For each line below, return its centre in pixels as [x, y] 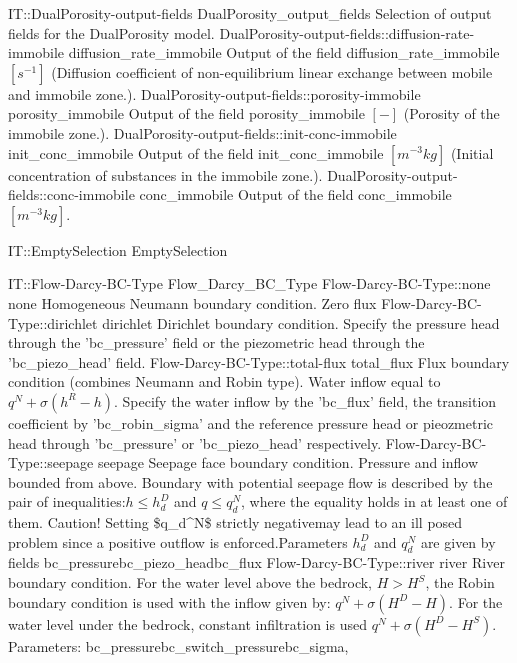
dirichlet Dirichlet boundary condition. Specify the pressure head [301, 322]
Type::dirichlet [53, 322]
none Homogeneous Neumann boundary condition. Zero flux [192, 302]
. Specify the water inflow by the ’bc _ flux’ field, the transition [305, 400]
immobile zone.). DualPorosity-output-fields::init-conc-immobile [202, 132]
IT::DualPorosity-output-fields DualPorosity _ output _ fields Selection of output [250, 13]
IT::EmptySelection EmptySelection [118, 249]
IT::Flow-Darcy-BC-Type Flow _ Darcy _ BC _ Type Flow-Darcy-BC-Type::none [249, 283]
